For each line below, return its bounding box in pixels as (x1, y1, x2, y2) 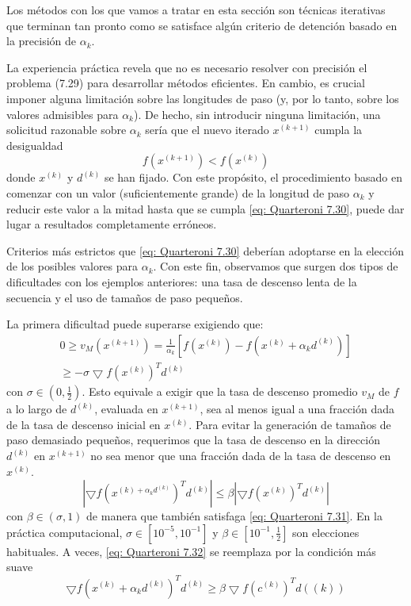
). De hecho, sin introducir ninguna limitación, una (134, 105, 381, 122)
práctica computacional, (6, 524, 123, 540)
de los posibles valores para (6, 258, 139, 274)
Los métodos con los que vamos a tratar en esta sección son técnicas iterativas (6, 2, 386, 17)
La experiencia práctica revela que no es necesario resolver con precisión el (6, 59, 367, 75)
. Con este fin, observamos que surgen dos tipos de (153, 258, 398, 274)
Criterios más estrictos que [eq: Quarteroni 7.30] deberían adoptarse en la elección (6, 242, 404, 259)
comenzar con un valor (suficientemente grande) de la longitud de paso (6, 184, 350, 201)
